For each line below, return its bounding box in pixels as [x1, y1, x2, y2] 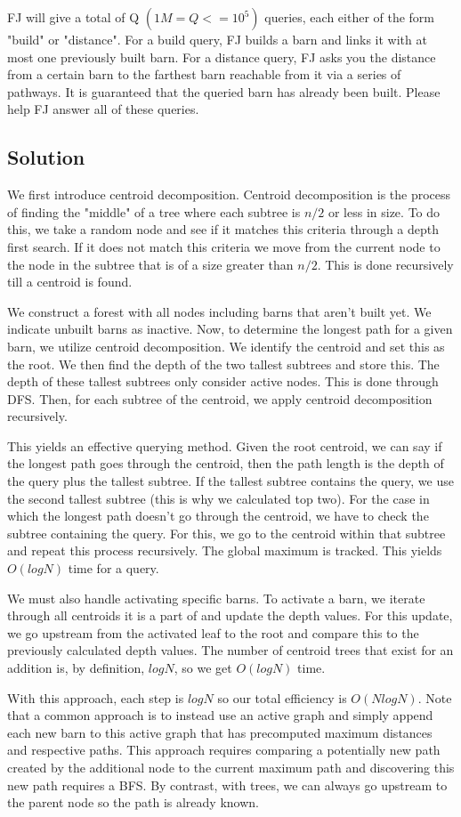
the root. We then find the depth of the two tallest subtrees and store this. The [7, 354, 440, 373]
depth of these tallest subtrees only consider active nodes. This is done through [7, 372, 439, 391]
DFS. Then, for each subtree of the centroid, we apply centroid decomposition [7, 389, 433, 408]
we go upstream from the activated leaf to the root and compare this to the [7, 623, 419, 642]
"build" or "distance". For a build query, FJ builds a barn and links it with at [7, 30, 427, 48]
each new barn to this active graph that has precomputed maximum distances [7, 723, 433, 741]
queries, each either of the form [264, 8, 435, 26]
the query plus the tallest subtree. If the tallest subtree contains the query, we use [7, 472, 454, 490]
